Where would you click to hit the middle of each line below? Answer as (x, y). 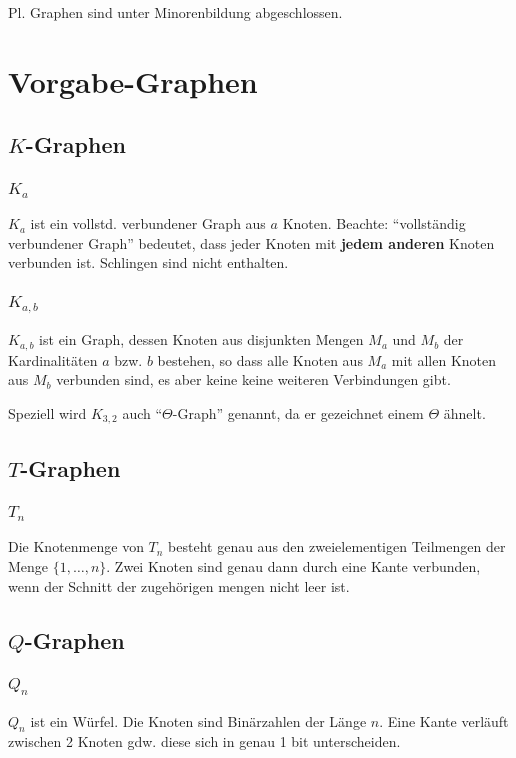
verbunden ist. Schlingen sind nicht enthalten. (148, 262)
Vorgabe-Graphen (133, 80)
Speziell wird (47, 412)
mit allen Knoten (444, 359)
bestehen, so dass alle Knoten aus (260, 359)
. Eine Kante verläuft (444, 720)
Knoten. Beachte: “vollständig (374, 223)
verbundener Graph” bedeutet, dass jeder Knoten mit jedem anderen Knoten (251, 242)
